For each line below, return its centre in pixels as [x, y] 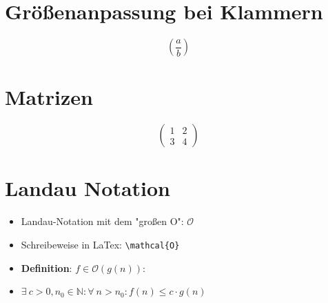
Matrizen [49, 97]
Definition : [47, 267]
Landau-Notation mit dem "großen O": [102, 221]
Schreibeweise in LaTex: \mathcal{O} [100, 244]
